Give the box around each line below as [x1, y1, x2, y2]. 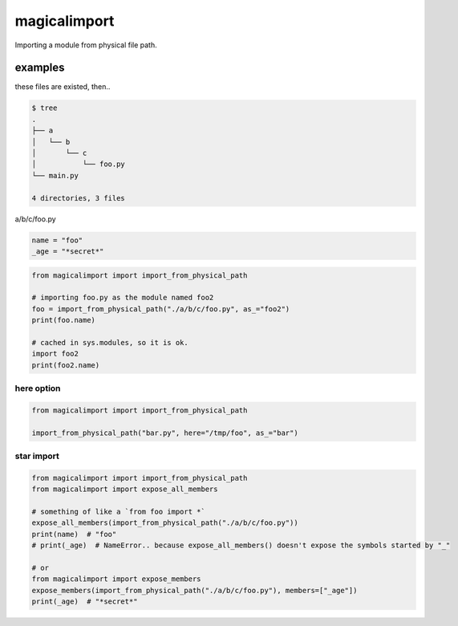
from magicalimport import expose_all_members [31, 485, 218, 494]
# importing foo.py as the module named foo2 [31, 293, 214, 303]
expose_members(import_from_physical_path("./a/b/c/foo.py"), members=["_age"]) [31, 586, 358, 595]
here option [14, 382, 61, 393]
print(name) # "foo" [31, 530, 117, 539]
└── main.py [31, 171, 79, 180]
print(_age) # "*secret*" [31, 596, 138, 606]
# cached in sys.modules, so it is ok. [31, 338, 188, 347]
